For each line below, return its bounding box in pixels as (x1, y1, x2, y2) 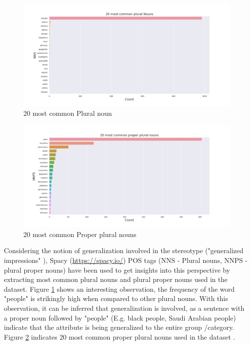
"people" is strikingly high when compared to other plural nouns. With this (4, 293, 228, 303)
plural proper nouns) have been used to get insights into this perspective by (4, 264, 230, 275)
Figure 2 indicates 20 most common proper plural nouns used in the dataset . (4, 331, 235, 342)
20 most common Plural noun (23, 108, 112, 118)
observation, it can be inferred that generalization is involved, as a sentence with (4, 302, 245, 313)
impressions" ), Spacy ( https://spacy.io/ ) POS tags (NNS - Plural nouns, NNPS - (4, 255, 248, 265)
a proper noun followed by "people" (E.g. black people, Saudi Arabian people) (4, 312, 236, 323)
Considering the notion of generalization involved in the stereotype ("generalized (4, 245, 244, 256)
